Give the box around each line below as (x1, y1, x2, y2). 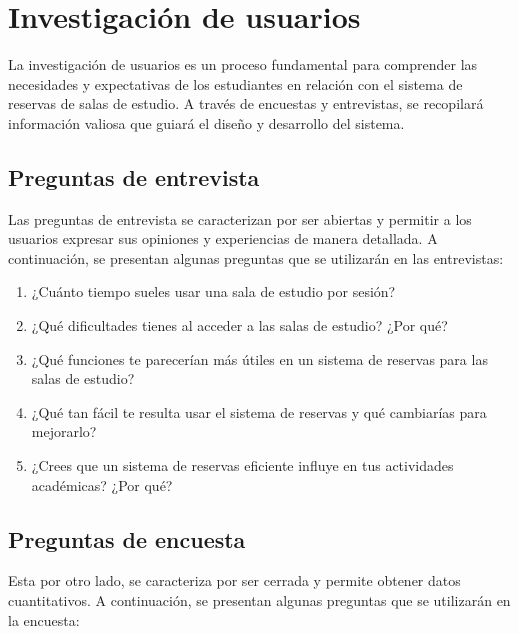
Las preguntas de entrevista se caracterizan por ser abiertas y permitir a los (8, 208, 472, 229)
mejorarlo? (31, 421, 97, 442)
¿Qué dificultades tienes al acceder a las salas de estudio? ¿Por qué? (31, 315, 448, 336)
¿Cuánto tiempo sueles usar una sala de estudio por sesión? (31, 281, 396, 302)
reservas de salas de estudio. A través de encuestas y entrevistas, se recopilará (8, 93, 484, 114)
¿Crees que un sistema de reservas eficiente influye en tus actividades (31, 455, 454, 476)
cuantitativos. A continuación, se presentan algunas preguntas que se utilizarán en (8, 590, 511, 611)
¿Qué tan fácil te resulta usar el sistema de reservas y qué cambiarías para (31, 401, 487, 422)
